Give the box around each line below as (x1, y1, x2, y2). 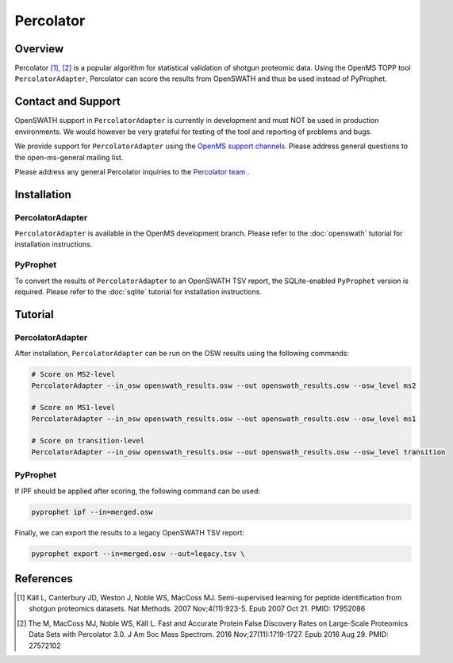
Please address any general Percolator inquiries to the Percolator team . (14, 167, 250, 176)
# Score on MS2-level (31, 370, 116, 379)
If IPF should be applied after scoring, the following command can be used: (14, 486, 261, 496)
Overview (14, 42, 64, 56)
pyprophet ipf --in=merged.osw (31, 508, 154, 516)
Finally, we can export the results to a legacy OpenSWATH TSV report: (14, 527, 245, 537)
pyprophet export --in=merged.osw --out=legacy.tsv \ (31, 549, 245, 558)
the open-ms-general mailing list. (14, 152, 124, 162)
